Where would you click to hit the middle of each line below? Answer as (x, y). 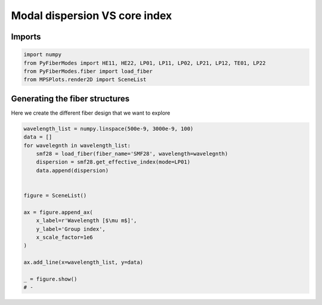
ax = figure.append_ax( (58, 212)
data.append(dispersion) (72, 170)
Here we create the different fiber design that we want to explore (91, 113)
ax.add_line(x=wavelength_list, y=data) (83, 262)
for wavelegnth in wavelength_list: (77, 145)
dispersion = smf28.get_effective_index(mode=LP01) (113, 162)
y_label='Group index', (71, 229)
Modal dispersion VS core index (92, 16)
